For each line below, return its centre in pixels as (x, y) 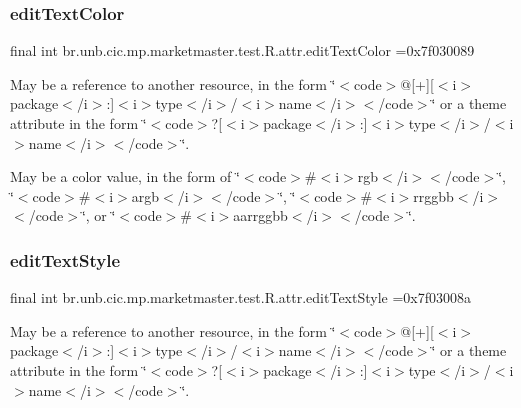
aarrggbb (260, 215)
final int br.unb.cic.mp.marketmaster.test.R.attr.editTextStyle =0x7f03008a (241, 297)
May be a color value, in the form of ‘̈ (125, 176)
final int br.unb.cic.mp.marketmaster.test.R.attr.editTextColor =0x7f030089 (242, 50)
